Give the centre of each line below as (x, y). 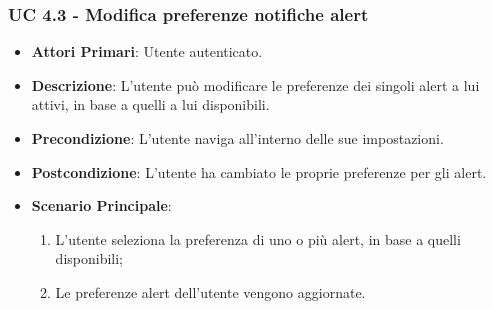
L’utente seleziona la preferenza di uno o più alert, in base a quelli (258, 238)
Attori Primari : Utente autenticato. (147, 51)
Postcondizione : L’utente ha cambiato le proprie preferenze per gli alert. (259, 171)
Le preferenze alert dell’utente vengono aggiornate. (210, 291)
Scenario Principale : (101, 205)
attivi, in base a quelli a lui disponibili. (150, 104)
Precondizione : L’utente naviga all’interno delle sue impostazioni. (237, 138)
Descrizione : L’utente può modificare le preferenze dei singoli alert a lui (255, 84)
